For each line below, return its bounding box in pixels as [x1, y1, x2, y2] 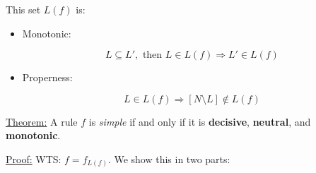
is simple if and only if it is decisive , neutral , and [88, 114, 311, 129]
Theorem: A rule [6, 114, 78, 129]
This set [6, 2, 41, 16]
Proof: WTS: [6, 151, 62, 166]
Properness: [22, 70, 73, 85]
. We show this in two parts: [107, 151, 230, 166]
